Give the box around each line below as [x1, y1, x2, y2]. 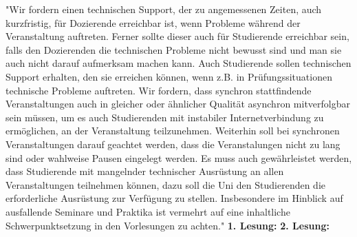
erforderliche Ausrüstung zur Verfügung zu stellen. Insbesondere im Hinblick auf [6, 191, 343, 205]
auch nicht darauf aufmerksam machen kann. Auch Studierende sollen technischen [6, 56, 351, 70]
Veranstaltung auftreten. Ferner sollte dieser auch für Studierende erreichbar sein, [6, 29, 349, 43]
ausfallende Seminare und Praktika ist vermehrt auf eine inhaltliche [6, 204, 290, 218]
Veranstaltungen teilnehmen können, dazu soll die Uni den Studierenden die [6, 177, 326, 192]
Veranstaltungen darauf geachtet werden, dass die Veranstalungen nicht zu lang [6, 136, 340, 151]
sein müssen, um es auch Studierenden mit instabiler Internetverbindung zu [6, 110, 324, 124]
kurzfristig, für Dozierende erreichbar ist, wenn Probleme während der [6, 15, 301, 30]
